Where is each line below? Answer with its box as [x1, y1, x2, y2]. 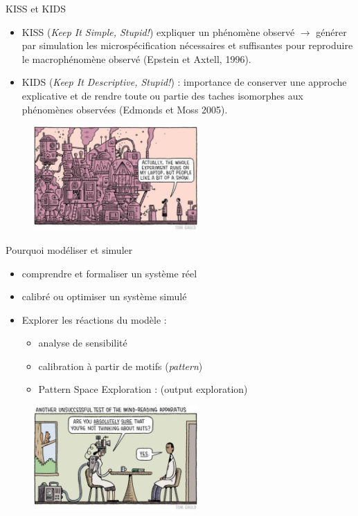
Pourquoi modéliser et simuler [6, 242, 133, 257]
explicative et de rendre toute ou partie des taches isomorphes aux [21, 88, 303, 102]
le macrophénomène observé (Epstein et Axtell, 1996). [21, 51, 251, 66]
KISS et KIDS [6, 1, 66, 15]
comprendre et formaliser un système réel [21, 266, 197, 280]
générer [316, 24, 347, 39]
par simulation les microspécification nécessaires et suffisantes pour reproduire [21, 38, 353, 53]
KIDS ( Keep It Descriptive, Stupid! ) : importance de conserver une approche [21, 75, 347, 89]
